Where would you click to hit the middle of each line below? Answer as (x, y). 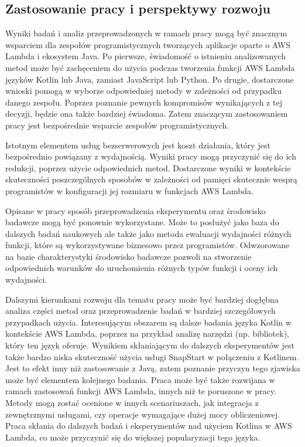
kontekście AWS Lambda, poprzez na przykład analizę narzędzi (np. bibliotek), (148, 333)
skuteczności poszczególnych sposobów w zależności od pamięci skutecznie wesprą (151, 179)
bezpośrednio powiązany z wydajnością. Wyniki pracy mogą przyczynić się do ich (151, 156)
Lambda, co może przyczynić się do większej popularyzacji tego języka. (133, 437)
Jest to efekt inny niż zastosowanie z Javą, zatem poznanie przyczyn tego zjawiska (153, 368)
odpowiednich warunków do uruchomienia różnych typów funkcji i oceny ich (142, 268)
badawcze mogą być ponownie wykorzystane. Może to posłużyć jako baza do (142, 222)
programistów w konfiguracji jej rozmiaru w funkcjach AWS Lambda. (130, 190)
